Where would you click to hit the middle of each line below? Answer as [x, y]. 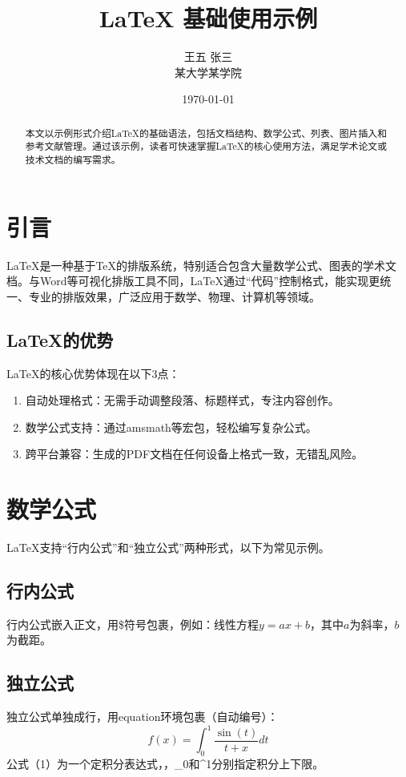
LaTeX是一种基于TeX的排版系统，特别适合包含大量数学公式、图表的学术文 [202, 265]
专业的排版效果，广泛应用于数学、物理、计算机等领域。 [174, 296]
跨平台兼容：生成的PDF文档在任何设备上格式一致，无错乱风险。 [194, 454]
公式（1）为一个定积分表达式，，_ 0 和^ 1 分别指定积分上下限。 [165, 764]
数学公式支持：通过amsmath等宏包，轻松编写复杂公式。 [171, 427]
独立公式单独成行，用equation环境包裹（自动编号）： [143, 717]
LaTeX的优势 [60, 339]
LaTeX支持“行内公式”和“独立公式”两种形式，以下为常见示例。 [168, 548]
